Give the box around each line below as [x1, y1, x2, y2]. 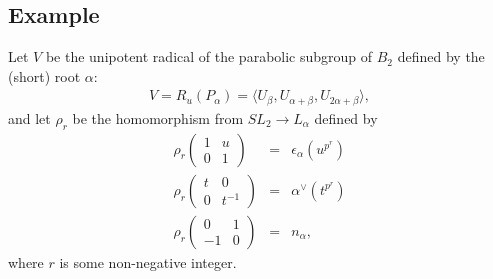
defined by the [397, 46, 485, 67]
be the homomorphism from [72, 107, 244, 128]
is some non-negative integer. [59, 251, 237, 272]
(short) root [8, 65, 81, 86]
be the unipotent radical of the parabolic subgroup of [45, 46, 373, 67]
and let [8, 107, 51, 128]
